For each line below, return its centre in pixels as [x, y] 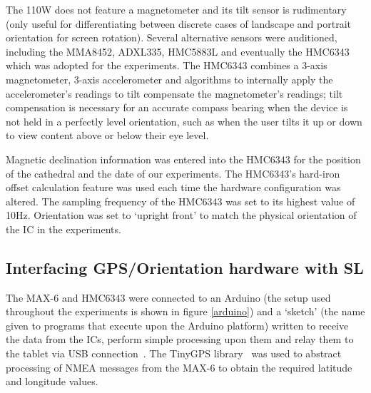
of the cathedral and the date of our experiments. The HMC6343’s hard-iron [173, 173]
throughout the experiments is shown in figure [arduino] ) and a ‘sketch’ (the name [185, 311]
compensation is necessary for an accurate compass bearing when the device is [177, 107]
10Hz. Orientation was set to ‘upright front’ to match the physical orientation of [181, 215]
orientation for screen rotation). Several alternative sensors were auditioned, [172, 37]
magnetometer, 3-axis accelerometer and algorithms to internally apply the [169, 79]
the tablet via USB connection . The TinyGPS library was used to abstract [174, 353]
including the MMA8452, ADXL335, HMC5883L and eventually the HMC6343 [178, 51]
